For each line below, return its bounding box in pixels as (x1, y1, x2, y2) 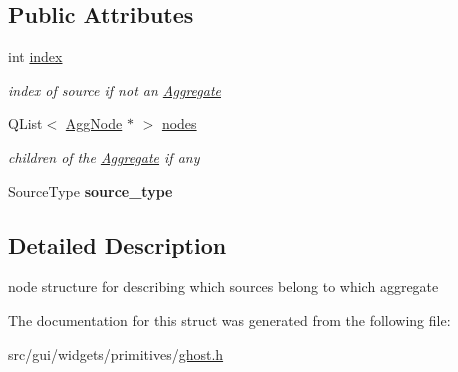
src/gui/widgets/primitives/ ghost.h (8, 343, 224, 364)
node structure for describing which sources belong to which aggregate (8, 276, 439, 297)
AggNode (65, 113, 123, 134)
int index (8, 46, 63, 67)
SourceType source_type (8, 180, 173, 201)
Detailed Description (8, 229, 227, 260)
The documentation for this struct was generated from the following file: (8, 309, 451, 330)
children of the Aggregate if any (8, 146, 200, 167)
